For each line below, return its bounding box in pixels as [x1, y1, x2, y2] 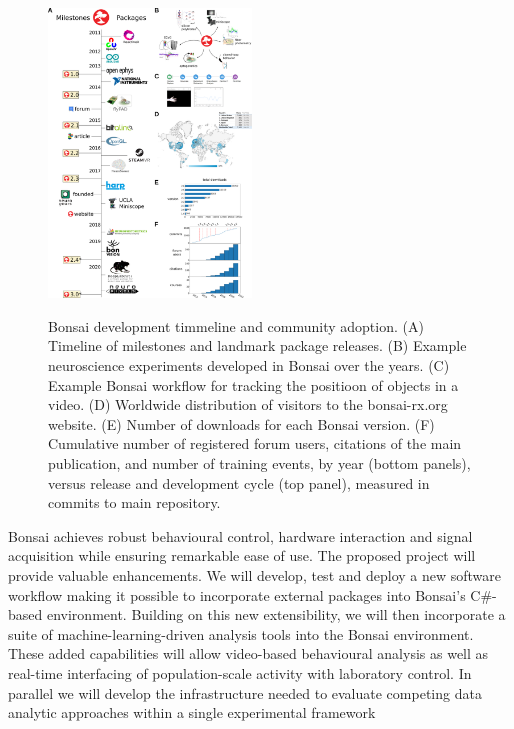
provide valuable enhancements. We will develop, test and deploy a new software [8, 564, 502, 585]
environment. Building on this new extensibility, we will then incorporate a [46, 604, 506, 625]
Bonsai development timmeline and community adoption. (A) [48, 315, 424, 336]
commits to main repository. [48, 492, 221, 513]
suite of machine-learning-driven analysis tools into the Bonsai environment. [8, 623, 474, 644]
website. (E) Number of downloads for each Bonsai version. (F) [48, 413, 435, 434]
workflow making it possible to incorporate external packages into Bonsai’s [8, 584, 466, 605]
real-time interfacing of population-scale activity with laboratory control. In [8, 662, 472, 683]
